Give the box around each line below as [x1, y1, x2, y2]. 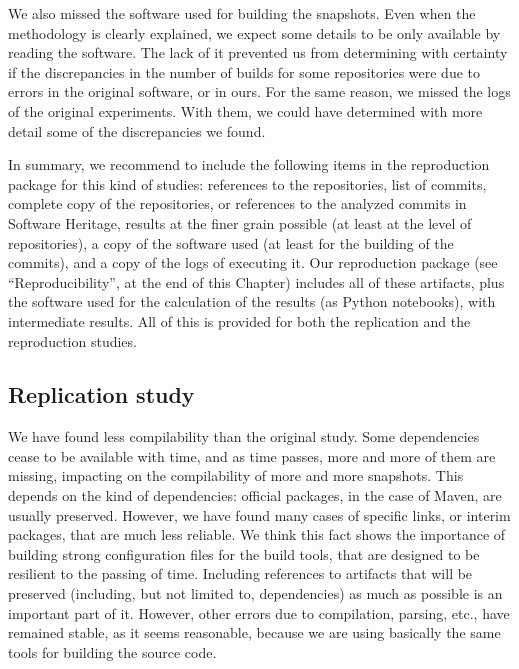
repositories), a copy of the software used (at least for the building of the [8, 232, 454, 253]
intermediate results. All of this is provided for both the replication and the [8, 310, 471, 331]
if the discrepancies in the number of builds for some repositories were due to [8, 61, 481, 82]
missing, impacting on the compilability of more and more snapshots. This [8, 465, 464, 486]
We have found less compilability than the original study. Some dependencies [8, 426, 480, 447]
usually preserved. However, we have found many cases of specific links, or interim [8, 504, 511, 525]
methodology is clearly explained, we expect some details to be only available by [8, 22, 501, 43]
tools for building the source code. [8, 641, 217, 662]
